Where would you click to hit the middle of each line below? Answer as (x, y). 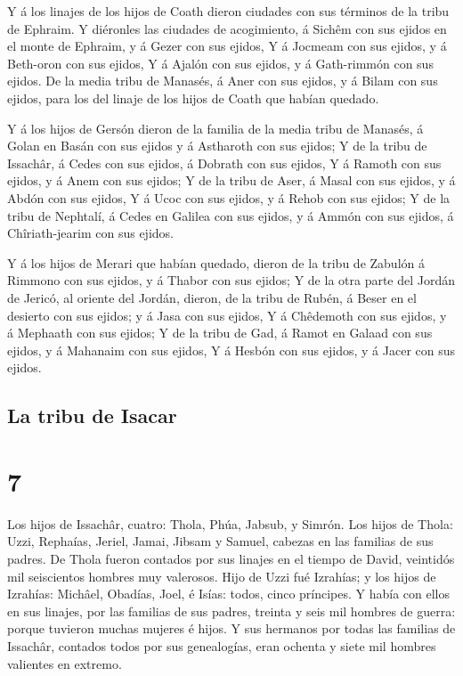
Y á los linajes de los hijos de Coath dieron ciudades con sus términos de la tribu (228, 11)
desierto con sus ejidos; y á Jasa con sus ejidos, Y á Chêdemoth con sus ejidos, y (227, 315)
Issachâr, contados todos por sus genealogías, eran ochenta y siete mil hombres (222, 645)
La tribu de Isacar (92, 415)
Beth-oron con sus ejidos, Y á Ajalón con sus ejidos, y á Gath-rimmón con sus (220, 63)
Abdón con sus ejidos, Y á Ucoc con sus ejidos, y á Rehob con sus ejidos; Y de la (229, 197)
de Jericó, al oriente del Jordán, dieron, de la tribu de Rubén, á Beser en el (212, 297)
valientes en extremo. (65, 663)
